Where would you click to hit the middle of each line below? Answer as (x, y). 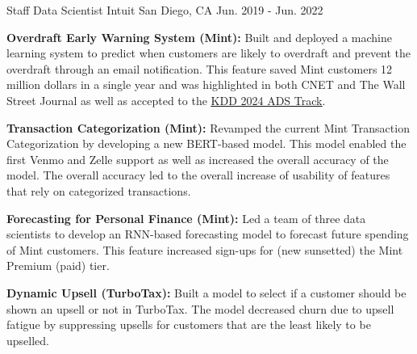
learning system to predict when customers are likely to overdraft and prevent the (209, 53)
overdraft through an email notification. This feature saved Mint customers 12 (200, 68)
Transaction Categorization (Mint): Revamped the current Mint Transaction (208, 127)
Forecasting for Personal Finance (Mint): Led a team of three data (186, 218)
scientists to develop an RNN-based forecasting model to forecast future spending (208, 234)
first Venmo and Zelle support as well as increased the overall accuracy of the (198, 159)
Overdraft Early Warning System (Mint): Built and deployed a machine (199, 37)
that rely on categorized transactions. (99, 190)
